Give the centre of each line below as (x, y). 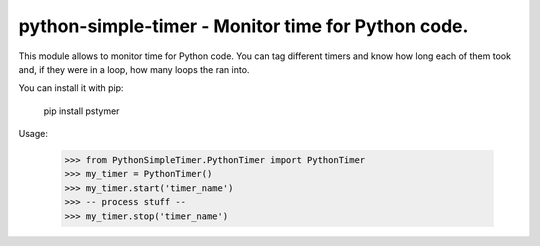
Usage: (33, 134)
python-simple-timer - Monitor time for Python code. (243, 26)
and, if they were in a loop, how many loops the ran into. (134, 69)
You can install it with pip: (71, 88)
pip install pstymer (81, 111)
